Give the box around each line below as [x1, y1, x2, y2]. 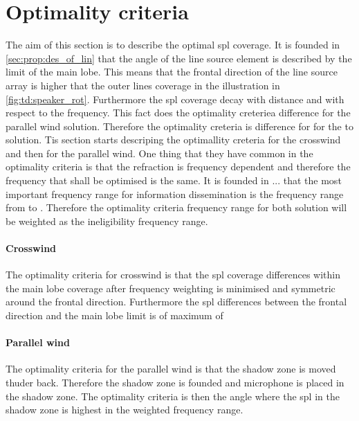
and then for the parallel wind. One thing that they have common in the [6, 145, 313, 160]
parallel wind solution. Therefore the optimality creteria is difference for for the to [6, 118, 353, 133]
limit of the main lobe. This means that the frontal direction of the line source [6, 64, 338, 79]
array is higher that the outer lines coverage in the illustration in [6, 78, 280, 92]
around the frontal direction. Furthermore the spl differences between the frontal [6, 294, 347, 309]
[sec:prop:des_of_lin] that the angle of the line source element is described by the [6, 51, 352, 65]
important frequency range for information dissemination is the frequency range [6, 186, 344, 201]
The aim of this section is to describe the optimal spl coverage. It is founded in [6, 37, 340, 52]
